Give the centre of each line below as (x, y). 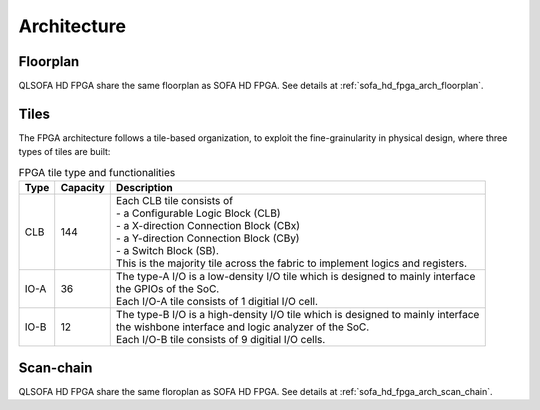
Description (144, 188)
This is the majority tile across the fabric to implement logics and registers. (291, 263)
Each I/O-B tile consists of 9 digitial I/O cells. (220, 340)
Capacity (82, 188)
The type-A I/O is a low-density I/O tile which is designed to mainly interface (295, 277)
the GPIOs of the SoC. (167, 289)
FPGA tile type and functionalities (97, 172)
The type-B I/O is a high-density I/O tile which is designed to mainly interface (297, 315)
